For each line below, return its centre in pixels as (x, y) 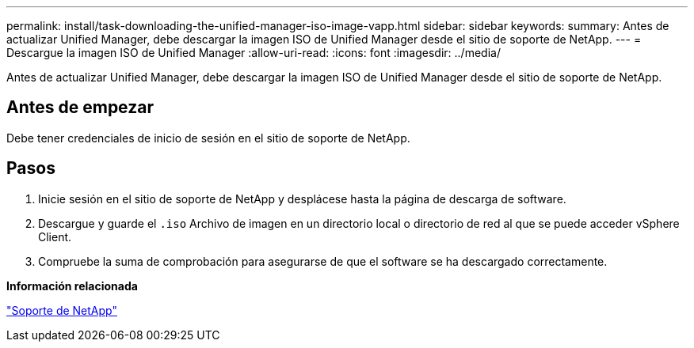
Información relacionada (72, 286)
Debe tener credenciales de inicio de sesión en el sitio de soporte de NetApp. (208, 138)
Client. (55, 236)
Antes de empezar (80, 108)
